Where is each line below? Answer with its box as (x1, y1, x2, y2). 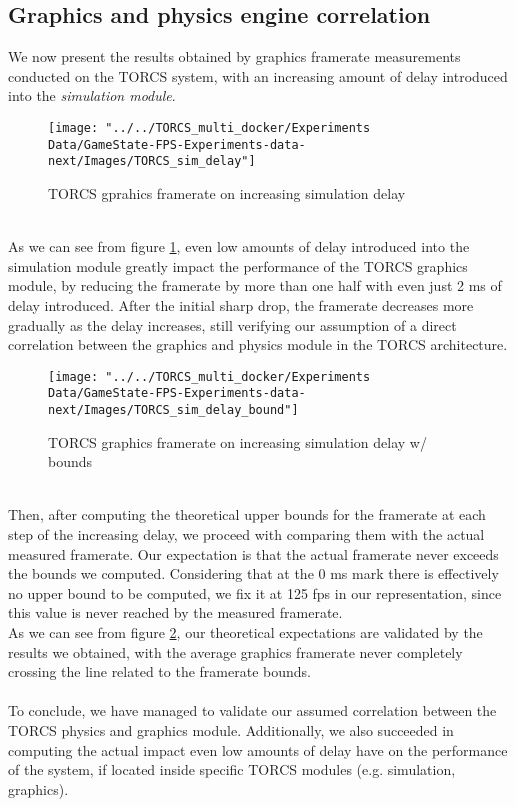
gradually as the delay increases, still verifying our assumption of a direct (8, 314, 457, 335)
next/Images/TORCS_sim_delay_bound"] (48, 403, 299, 418)
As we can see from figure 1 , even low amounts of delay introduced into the (8, 236, 470, 257)
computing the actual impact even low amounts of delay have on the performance (8, 739, 508, 760)
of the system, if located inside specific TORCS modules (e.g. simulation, (8, 759, 456, 780)
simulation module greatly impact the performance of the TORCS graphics (8, 255, 468, 276)
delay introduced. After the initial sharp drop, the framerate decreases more (8, 294, 474, 315)
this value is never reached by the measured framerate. (8, 602, 343, 623)
